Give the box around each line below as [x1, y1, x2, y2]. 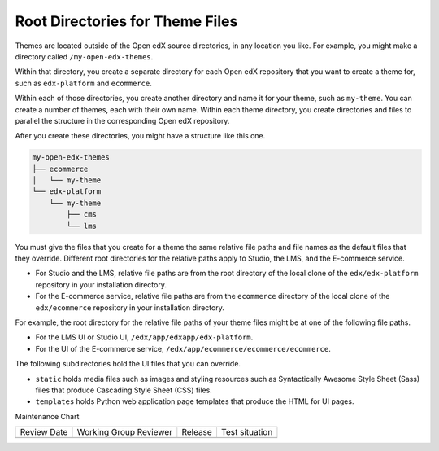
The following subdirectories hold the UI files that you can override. [15, 359, 241, 369]
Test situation [220, 427, 273, 438]
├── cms [66, 210, 98, 219]
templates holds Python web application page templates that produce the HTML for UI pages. [35, 396, 354, 406]
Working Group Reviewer [76, 427, 173, 438]
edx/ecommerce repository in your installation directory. [35, 302, 225, 313]
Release [181, 427, 213, 438]
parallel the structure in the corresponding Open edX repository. [15, 116, 230, 125]
